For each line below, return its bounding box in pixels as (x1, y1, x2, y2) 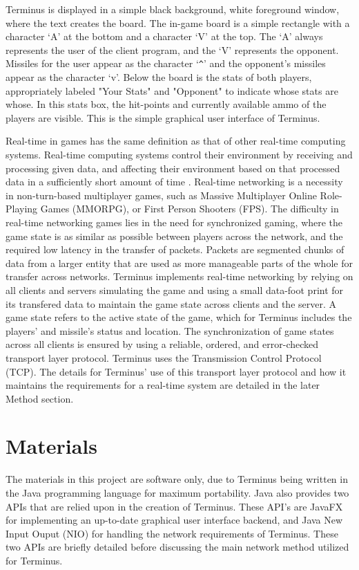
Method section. (6, 391, 74, 405)
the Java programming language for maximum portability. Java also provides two (6, 486, 349, 499)
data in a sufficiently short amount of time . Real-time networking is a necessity (6, 174, 343, 189)
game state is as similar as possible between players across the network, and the (6, 228, 343, 243)
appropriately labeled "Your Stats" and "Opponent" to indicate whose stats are (6, 83, 338, 98)
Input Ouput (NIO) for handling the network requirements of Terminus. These (6, 526, 338, 540)
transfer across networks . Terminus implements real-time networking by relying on (6, 269, 353, 284)
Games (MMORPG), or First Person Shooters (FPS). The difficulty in (40, 201, 339, 216)
